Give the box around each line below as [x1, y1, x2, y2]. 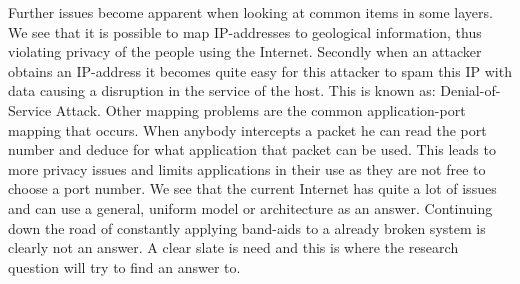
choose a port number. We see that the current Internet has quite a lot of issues [8, 178, 497, 199]
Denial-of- [440, 80, 501, 101]
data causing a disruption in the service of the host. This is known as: [8, 80, 436, 101]
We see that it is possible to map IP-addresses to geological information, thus [8, 21, 482, 42]
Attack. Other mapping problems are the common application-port [55, 99, 466, 120]
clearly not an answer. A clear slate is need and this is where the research [8, 237, 459, 258]
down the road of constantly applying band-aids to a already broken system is [8, 217, 486, 238]
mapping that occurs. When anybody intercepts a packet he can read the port [8, 119, 487, 140]
